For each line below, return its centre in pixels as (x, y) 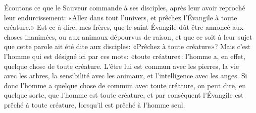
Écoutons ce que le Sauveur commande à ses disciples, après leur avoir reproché (125, 7)
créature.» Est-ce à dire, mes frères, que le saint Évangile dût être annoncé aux (124, 27)
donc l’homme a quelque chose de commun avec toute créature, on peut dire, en (125, 85)
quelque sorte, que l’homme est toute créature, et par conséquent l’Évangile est (124, 95)
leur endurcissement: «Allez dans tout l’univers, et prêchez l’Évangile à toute (121, 17)
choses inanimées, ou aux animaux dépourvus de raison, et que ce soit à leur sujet (128, 36)
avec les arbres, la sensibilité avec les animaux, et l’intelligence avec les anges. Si (126, 76)
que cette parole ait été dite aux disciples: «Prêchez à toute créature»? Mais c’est (127, 46)
